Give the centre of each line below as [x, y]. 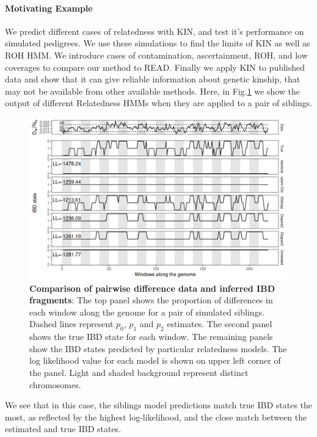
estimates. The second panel [220, 324]
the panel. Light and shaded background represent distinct [139, 372]
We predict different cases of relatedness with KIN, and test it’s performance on [155, 31]
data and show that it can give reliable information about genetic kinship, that [153, 79]
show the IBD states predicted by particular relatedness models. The [158, 348]
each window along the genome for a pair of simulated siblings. [147, 312]
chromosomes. [55, 384]
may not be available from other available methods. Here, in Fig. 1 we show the [153, 91]
